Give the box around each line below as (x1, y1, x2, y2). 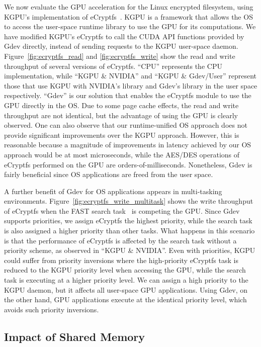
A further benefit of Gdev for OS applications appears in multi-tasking (4, 186, 222, 196)
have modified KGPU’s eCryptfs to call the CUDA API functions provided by (4, 31, 244, 41)
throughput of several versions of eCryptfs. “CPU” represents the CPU (4, 60, 222, 71)
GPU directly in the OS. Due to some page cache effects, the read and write (4, 100, 239, 110)
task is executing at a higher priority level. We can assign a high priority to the (4, 275, 248, 285)
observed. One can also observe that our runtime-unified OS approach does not (4, 120, 247, 130)
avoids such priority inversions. (4, 304, 99, 314)
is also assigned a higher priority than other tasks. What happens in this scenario (4, 225, 255, 236)
